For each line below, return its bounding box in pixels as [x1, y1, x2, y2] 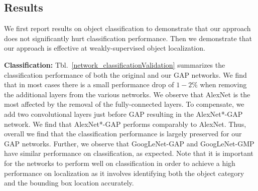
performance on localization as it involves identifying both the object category [4, 167, 244, 178]
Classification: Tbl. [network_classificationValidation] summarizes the [4, 59, 225, 70]
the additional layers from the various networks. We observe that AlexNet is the [4, 89, 250, 99]
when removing [200, 79, 247, 90]
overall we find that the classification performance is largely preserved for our [4, 128, 242, 139]
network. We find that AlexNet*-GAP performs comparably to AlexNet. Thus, [4, 118, 246, 129]
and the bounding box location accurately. [4, 177, 134, 188]
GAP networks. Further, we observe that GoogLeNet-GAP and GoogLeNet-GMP [4, 138, 254, 148]
